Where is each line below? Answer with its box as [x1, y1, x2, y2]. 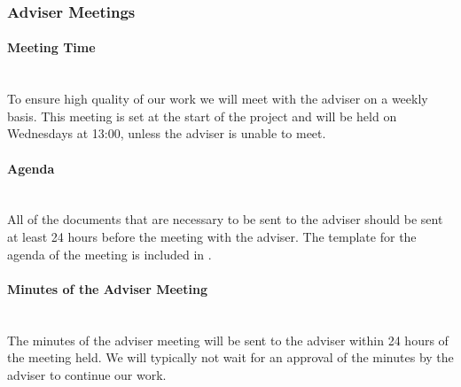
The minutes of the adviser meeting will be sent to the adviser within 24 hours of [7, 330, 449, 349]
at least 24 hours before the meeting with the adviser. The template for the [7, 228, 417, 245]
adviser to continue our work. [7, 365, 167, 383]
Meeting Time [7, 38, 96, 57]
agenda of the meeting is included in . [7, 244, 212, 263]
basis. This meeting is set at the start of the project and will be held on [7, 106, 397, 125]
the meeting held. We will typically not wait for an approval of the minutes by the [7, 348, 454, 367]
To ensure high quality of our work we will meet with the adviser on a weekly [7, 89, 428, 108]
